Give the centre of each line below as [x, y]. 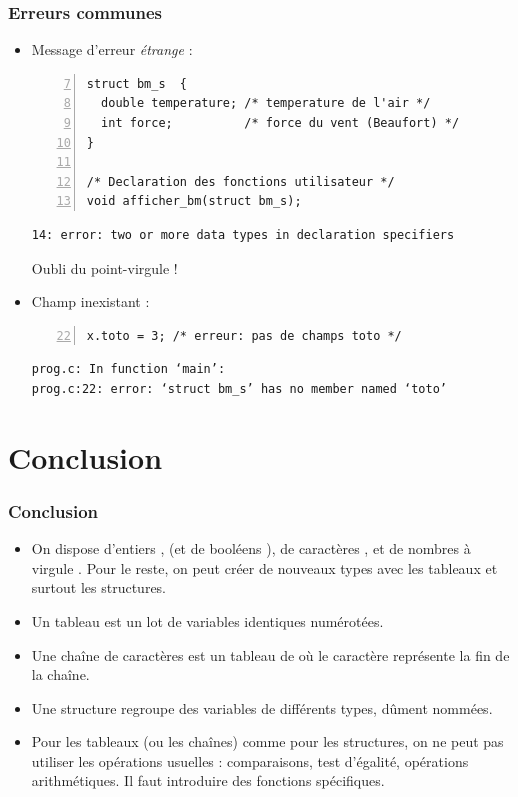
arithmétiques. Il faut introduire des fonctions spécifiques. [208, 780]
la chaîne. [60, 674]
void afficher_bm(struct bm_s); [194, 201]
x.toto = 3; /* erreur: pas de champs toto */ [244, 335]
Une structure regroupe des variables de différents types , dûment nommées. [262, 707]
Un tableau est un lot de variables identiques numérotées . [207, 620]
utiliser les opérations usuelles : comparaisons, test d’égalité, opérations [250, 760]
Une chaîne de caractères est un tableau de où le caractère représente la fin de [270, 654]
